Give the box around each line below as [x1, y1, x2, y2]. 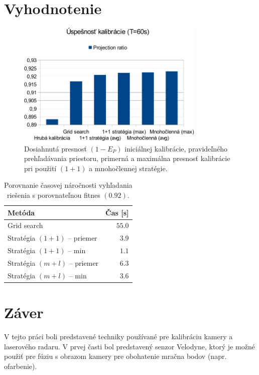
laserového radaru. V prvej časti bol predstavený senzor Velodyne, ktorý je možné [4, 341, 255, 351]
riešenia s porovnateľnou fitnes [7, 190, 100, 200]
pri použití [24, 163, 57, 173]
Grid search [8, 220, 43, 231]
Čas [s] [105, 207, 129, 217]
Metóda [8, 207, 35, 217]
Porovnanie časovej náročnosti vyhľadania [4, 180, 133, 190]
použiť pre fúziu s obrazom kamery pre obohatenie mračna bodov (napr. [4, 351, 227, 361]
